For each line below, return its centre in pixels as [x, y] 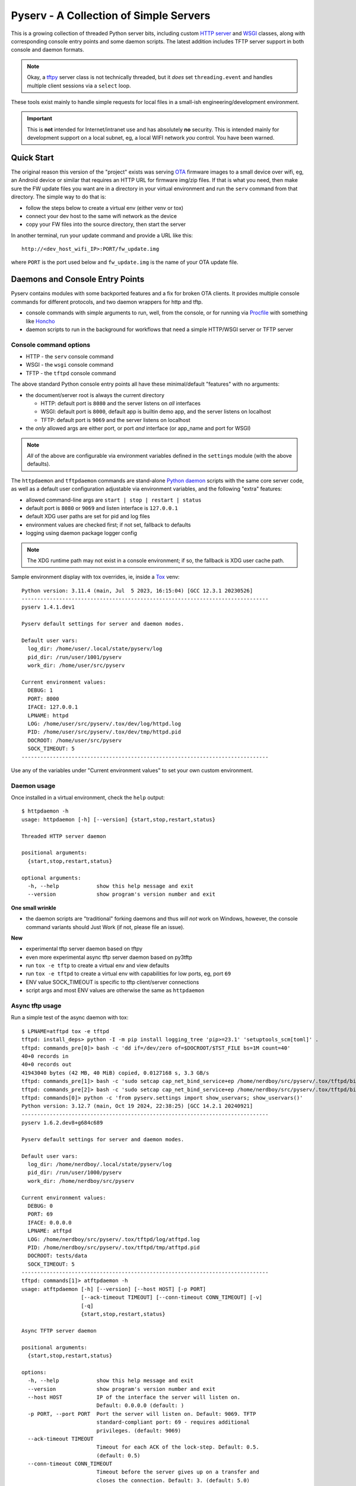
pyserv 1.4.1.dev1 [48, 607]
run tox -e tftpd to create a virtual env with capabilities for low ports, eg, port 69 [128, 974]
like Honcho [40, 321]
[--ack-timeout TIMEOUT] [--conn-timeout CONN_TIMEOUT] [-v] [172, 1298]
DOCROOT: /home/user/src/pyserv [74, 740]
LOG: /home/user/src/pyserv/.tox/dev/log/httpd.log [104, 723]
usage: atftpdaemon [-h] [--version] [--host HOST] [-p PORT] [114, 1289]
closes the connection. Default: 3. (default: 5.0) [173, 1480]
